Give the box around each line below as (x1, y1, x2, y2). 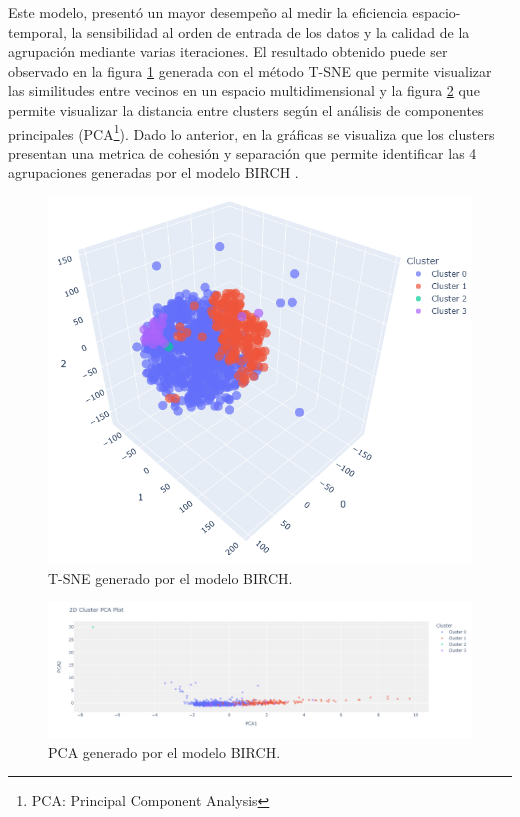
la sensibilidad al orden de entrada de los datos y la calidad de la (71, 21, 470, 42)
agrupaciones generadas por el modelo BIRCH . (8, 162, 299, 183)
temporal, (8, 21, 67, 42)
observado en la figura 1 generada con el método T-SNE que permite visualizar (8, 60, 492, 81)
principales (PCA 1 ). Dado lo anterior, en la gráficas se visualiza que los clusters (8, 120, 495, 144)
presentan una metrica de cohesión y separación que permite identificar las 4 (8, 142, 477, 163)
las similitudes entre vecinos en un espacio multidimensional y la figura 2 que (8, 80, 480, 101)
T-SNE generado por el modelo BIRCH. (48, 567, 293, 588)
